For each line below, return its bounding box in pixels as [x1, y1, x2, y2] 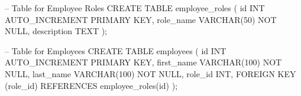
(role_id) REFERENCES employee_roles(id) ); [5, 79, 178, 91]
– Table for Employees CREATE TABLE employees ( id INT [5, 44, 226, 57]
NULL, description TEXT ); [5, 25, 107, 37]
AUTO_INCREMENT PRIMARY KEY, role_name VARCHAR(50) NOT [5, 13, 277, 25]
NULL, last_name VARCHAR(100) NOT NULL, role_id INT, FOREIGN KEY [5, 67, 296, 80]
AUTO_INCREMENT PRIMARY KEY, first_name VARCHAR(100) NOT [5, 56, 282, 68]
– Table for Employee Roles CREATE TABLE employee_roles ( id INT [5, 2, 265, 14]
